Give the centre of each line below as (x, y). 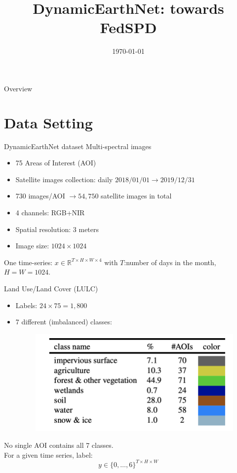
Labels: (26, 305)
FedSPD (128, 27)
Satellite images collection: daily (64, 179)
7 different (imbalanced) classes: (64, 322)
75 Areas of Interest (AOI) (56, 163)
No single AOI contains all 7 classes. (59, 445)
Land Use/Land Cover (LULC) (51, 288)
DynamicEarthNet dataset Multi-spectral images (78, 146)
